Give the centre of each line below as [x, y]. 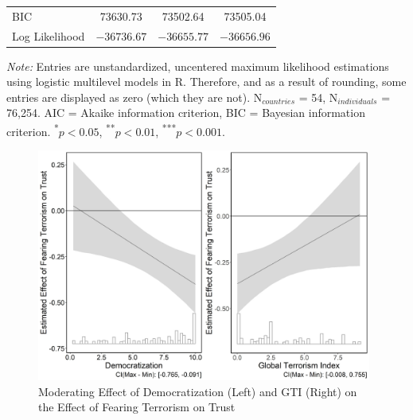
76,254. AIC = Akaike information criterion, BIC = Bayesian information [186, 113]
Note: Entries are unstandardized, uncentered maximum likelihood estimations [198, 66]
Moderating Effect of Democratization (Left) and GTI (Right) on [198, 391]
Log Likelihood [49, 35]
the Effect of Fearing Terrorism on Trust [137, 407]
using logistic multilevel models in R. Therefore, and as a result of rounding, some [206, 82]
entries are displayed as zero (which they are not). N [134, 97]
